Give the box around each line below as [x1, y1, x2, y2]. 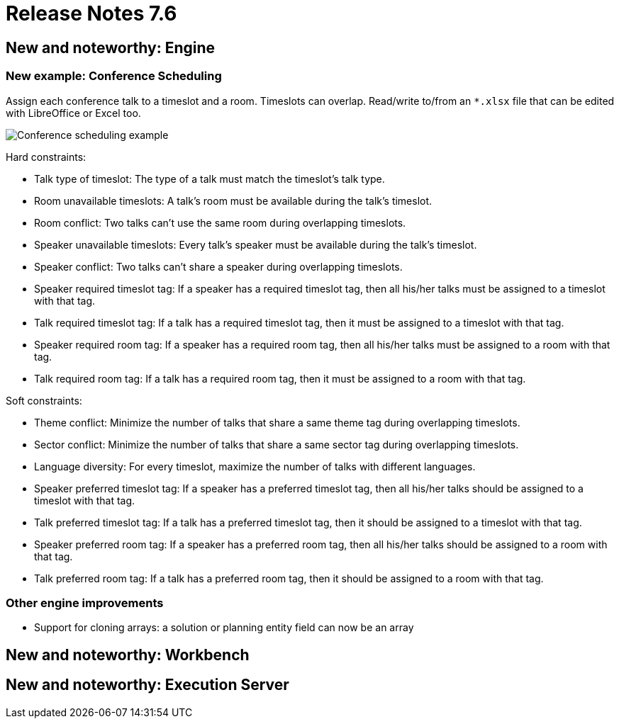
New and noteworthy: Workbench [6, 645, 250, 664]
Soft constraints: [6, 394, 82, 407]
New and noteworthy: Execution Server [6, 676, 289, 694]
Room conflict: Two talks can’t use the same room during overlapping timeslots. [34, 216, 406, 229]
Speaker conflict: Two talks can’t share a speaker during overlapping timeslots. [34, 260, 403, 273]
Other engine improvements [6, 595, 164, 610]
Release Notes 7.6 [6, 1, 177, 26]
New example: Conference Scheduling [6, 69, 222, 84]
